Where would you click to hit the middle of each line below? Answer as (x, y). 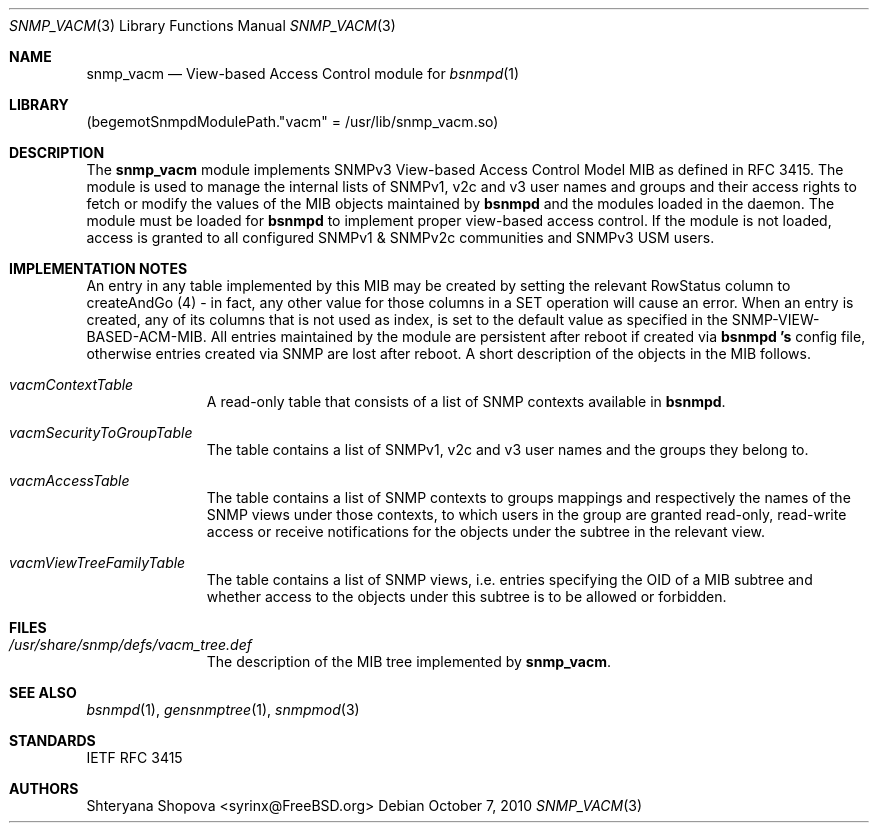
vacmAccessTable (69, 480)
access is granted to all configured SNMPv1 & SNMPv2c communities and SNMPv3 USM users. (400, 237)
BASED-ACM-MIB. (146, 336)
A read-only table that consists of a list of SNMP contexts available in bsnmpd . (466, 401)
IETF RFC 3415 (134, 757)
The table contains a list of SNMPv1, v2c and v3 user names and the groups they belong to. (507, 449)
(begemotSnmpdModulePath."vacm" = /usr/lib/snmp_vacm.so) (292, 121)
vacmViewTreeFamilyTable (97, 562)
